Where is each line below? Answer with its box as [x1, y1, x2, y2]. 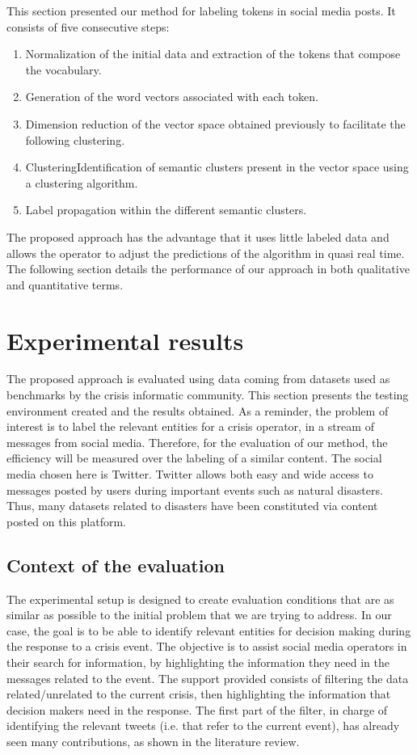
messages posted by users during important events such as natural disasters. [6, 481, 383, 498]
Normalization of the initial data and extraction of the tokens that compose [25, 45, 401, 62]
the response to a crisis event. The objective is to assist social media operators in [6, 638, 407, 655]
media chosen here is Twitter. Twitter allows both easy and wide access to [6, 466, 373, 482]
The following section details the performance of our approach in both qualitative [6, 260, 410, 277]
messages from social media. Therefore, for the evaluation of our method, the [6, 433, 388, 450]
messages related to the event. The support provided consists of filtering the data [6, 669, 409, 686]
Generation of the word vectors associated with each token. [25, 88, 318, 105]
